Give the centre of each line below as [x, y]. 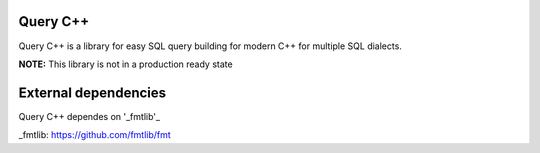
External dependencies [92, 92]
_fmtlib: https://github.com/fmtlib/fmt [95, 135]
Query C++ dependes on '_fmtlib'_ [89, 116]
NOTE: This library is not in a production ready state [126, 64]
